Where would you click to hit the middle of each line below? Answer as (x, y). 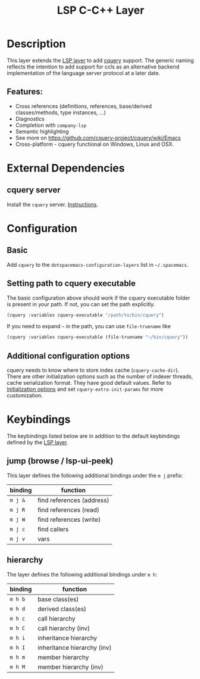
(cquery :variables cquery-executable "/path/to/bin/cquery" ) (85, 315)
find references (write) (69, 519)
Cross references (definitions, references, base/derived (84, 106)
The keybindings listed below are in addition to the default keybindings (93, 436)
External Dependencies (66, 168)
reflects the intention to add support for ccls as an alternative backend (93, 67)
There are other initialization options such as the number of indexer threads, (100, 376)
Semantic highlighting (42, 131)
